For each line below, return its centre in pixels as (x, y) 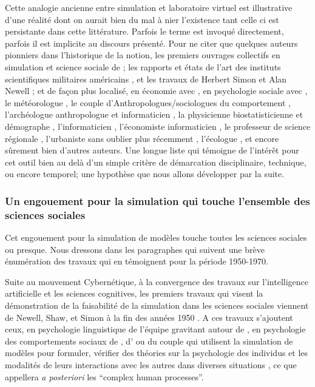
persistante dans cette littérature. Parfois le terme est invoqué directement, (144, 31)
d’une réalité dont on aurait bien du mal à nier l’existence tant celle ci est (142, 19)
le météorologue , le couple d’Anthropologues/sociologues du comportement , (148, 102)
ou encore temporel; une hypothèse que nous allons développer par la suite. (145, 174)
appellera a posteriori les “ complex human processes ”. (104, 376)
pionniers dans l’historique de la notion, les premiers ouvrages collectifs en (143, 55)
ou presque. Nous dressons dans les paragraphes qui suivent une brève (135, 249)
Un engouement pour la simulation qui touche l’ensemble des (157, 200)
